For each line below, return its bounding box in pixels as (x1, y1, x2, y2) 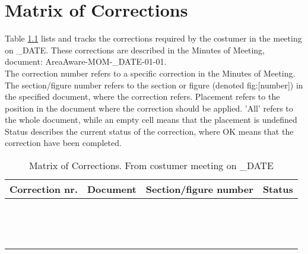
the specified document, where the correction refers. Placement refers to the (5, 90, 280, 103)
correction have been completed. (5, 136, 122, 149)
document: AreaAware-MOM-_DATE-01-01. (5, 55, 167, 68)
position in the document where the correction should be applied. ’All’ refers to (5, 101, 293, 114)
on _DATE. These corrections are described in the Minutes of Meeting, (5, 43, 265, 56)
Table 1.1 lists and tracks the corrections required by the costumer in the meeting (5, 32, 302, 45)
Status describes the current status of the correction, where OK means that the (5, 125, 294, 137)
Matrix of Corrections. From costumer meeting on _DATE (29, 158, 274, 173)
